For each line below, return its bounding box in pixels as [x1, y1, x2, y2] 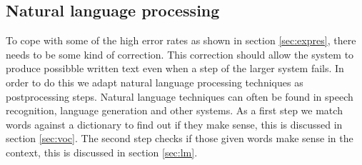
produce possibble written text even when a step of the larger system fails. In [6, 61, 344, 76]
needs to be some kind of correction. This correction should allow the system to [6, 46, 354, 61]
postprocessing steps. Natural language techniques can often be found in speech [6, 89, 353, 104]
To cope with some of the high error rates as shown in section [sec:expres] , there [6, 33, 356, 48]
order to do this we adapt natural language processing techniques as [6, 74, 303, 89]
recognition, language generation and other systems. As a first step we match [6, 103, 343, 118]
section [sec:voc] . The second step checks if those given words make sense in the [6, 131, 353, 146]
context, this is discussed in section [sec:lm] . [6, 144, 198, 159]
